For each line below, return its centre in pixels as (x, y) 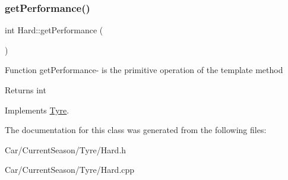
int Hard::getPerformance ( (54, 30)
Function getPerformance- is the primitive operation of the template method (144, 70)
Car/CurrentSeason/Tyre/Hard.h (66, 149)
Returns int (26, 90)
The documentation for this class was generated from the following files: (136, 130)
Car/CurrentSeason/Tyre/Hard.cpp (70, 170)
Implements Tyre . (37, 110)
